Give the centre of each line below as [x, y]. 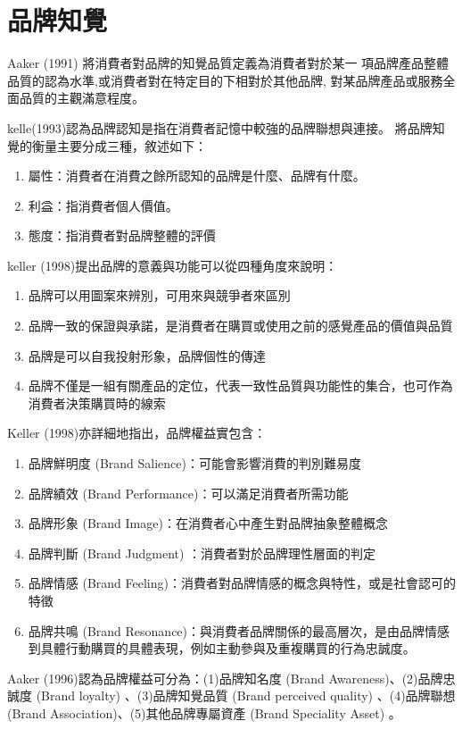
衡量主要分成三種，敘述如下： [119, 145]
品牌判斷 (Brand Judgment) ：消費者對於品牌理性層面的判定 [202, 553]
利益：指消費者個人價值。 [103, 205]
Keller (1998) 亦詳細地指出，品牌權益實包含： [137, 433]
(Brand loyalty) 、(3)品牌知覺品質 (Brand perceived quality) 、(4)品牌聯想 [246, 695]
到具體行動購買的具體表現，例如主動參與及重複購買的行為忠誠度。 [222, 648]
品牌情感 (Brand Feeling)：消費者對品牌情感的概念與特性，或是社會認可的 [242, 583]
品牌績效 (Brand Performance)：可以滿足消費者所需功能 [188, 493]
